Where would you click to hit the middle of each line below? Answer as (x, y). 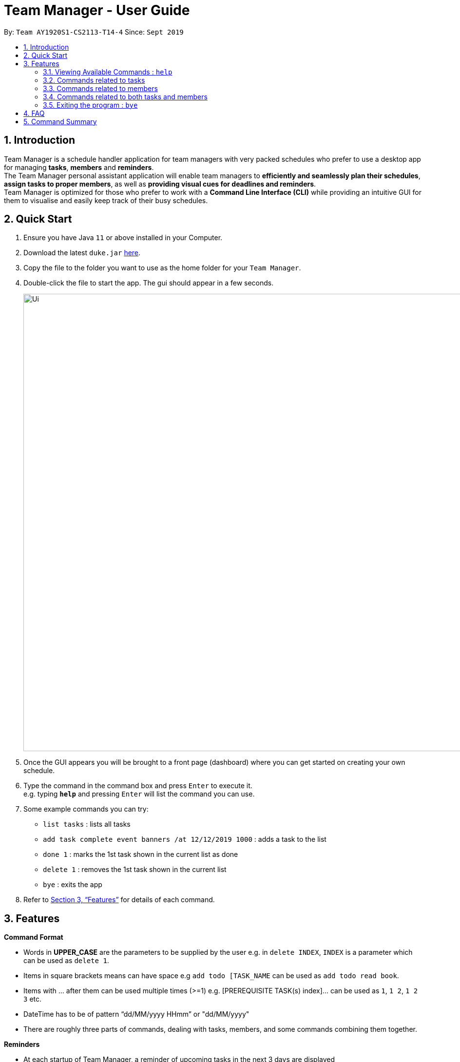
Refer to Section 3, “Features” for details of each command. (119, 900)
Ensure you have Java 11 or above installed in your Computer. (123, 238)
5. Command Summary (60, 121)
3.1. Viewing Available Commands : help (108, 72)
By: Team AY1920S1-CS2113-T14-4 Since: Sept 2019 (94, 32)
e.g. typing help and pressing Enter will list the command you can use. (139, 794)
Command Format (34, 937)
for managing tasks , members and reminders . (79, 167)
